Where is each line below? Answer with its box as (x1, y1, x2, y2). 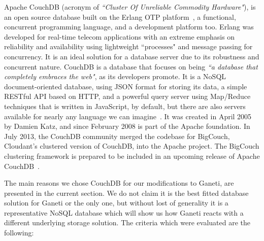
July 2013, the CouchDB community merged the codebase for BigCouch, (4, 130, 230, 141)
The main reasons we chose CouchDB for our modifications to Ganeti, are (4, 178, 234, 188)
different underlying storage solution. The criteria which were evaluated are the (4, 217, 250, 228)
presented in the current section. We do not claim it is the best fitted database (4, 187, 249, 198)
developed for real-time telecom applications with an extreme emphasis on (4, 31, 235, 42)
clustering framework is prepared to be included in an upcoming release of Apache (4, 150, 260, 161)
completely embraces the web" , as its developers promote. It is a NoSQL (4, 71, 226, 82)
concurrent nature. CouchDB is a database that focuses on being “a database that (4, 61, 258, 72)
